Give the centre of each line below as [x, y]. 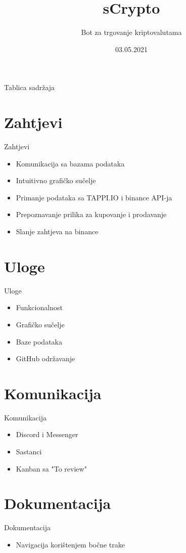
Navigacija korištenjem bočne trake [71, 544]
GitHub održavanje [45, 358]
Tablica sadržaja [30, 87]
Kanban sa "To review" [51, 468]
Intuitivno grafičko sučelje [56, 180]
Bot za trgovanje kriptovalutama [131, 32]
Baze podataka [39, 341]
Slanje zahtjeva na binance [57, 231]
